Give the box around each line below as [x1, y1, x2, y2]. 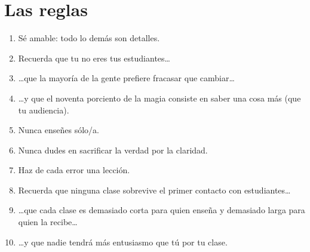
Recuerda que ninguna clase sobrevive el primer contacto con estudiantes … [18, 183, 291, 196]
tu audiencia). [18, 103, 69, 116]
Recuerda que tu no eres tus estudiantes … [18, 51, 170, 64]
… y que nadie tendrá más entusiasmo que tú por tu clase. [18, 235, 228, 248]
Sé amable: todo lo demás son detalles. [18, 32, 160, 44]
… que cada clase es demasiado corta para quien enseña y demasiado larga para [18, 204, 305, 216]
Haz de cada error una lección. [18, 164, 130, 176]
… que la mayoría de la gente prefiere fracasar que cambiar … [18, 72, 235, 84]
